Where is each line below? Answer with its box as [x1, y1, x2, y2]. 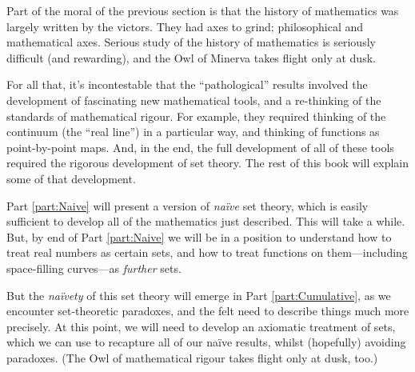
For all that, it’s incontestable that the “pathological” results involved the [6, 76, 368, 93]
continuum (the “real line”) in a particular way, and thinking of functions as [6, 123, 380, 140]
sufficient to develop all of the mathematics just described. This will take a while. [6, 213, 405, 230]
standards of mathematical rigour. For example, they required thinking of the [6, 107, 386, 124]
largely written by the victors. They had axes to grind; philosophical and [6, 18, 364, 34]
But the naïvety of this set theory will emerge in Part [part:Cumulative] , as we [6, 286, 391, 303]
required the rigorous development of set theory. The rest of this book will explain [6, 154, 409, 171]
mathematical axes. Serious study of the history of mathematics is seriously [6, 34, 376, 50]
